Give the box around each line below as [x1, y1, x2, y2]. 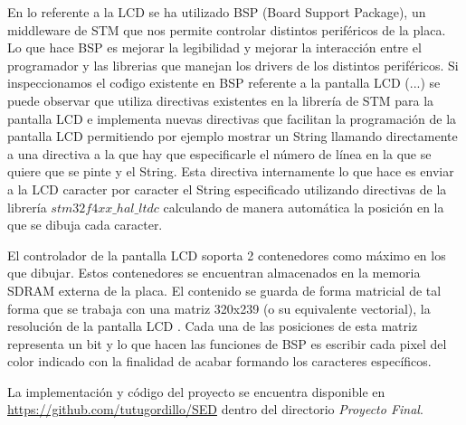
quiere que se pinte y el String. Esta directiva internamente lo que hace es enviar [7, 162, 454, 181]
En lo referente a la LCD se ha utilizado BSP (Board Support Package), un [7, 3, 426, 21]
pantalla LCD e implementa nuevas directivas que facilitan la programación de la [7, 109, 457, 127]
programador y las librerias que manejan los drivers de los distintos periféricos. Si [7, 55, 459, 74]
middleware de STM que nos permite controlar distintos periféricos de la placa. [7, 20, 446, 39]
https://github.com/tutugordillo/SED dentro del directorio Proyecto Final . [7, 400, 423, 419]
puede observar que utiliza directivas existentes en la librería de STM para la [7, 90, 434, 109]
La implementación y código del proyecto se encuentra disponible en [7, 382, 385, 401]
